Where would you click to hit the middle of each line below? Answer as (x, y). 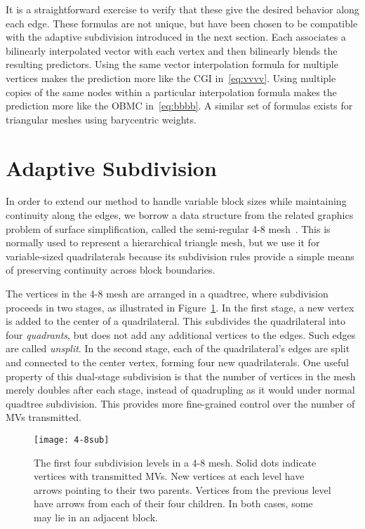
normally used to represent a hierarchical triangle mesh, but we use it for (163, 242)
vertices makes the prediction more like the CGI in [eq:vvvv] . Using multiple (171, 78)
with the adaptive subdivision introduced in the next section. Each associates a (176, 37)
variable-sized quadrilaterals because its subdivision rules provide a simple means (180, 256)
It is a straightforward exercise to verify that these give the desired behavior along (182, 9)
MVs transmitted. (44, 417)
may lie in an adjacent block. (96, 517)
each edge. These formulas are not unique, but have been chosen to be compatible (182, 23)
